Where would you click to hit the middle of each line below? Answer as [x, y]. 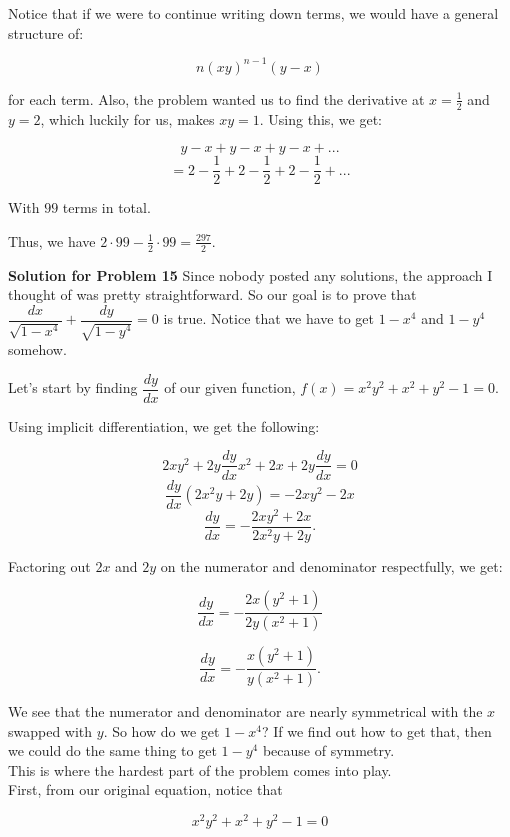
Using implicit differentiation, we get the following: [164, 425]
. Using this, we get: [321, 118]
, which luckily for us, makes [127, 118]
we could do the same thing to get [112, 750]
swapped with [50, 730]
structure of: [46, 32]
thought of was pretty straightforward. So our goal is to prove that [212, 294]
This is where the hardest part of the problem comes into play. [200, 769]
